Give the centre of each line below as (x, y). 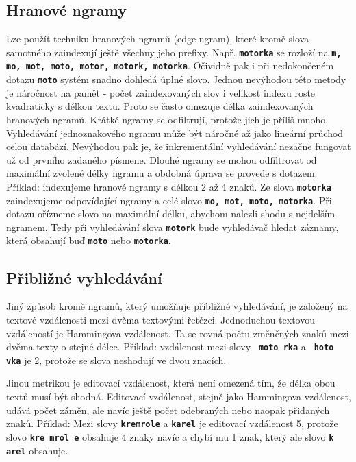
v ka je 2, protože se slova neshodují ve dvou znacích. (116, 360)
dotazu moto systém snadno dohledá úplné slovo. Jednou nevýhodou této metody (176, 79)
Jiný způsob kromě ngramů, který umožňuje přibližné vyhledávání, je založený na (177, 306)
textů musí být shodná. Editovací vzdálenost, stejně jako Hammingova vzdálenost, (179, 397)
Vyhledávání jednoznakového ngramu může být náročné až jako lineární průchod (175, 133)
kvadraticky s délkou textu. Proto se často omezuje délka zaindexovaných (160, 106)
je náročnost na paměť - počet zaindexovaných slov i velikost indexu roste (161, 92)
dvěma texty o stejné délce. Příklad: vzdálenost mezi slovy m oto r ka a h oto (170, 346)
